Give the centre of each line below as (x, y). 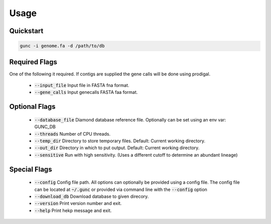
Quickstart (26, 31)
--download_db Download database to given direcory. (92, 196)
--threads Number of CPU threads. (72, 134)
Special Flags (31, 169)
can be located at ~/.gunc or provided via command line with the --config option (121, 189)
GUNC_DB (45, 127)
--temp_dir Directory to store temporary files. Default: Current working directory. (120, 141)
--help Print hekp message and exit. (73, 210)
